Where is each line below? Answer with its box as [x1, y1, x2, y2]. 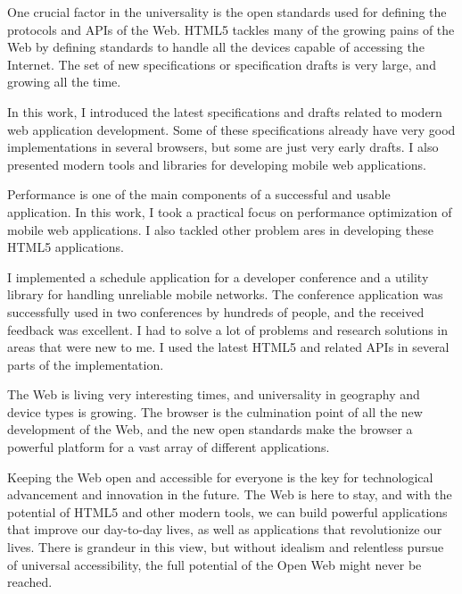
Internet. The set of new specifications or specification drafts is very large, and [7, 54, 436, 73]
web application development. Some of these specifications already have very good [7, 120, 456, 138]
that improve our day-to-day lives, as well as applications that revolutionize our [7, 520, 442, 539]
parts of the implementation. [7, 355, 164, 373]
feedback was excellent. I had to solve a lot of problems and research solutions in [7, 320, 449, 339]
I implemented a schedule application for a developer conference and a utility [7, 267, 429, 286]
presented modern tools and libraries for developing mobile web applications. [7, 155, 426, 173]
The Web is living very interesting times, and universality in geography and [7, 385, 420, 404]
